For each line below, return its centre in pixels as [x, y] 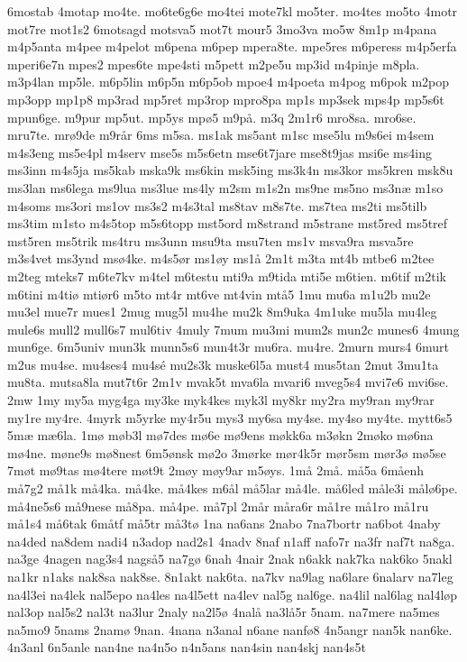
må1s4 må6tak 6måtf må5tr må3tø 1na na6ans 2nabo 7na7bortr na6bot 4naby [224, 524]
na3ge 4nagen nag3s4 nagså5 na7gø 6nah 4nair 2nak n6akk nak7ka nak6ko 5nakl [230, 559]
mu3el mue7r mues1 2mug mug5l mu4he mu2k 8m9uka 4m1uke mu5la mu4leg [222, 312]
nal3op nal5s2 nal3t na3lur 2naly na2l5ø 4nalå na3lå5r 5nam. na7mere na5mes [224, 612]
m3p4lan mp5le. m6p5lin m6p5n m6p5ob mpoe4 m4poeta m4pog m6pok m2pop [229, 82]
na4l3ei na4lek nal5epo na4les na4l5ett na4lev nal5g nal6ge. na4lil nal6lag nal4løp [233, 594]
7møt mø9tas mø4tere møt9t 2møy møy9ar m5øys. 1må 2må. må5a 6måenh [216, 470]
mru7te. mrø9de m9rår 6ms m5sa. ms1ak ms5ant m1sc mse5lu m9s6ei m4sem [221, 135]
